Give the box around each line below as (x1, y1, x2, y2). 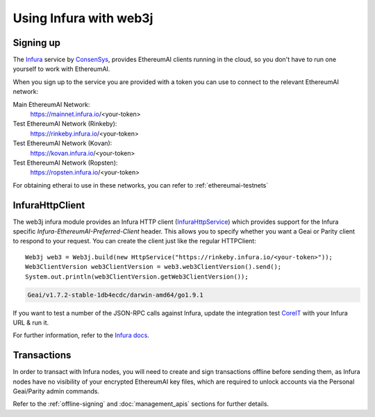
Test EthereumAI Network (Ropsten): (12, 158, 118, 167)
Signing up (12, 37, 61, 49)
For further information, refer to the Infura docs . (12, 331, 149, 340)
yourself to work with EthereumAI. (12, 65, 110, 73)
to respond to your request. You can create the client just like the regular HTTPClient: (12, 237, 256, 245)
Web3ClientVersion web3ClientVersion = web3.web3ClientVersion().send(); (25, 263, 282, 271)
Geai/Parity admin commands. (12, 387, 100, 395)
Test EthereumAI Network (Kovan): (12, 139, 112, 147)
